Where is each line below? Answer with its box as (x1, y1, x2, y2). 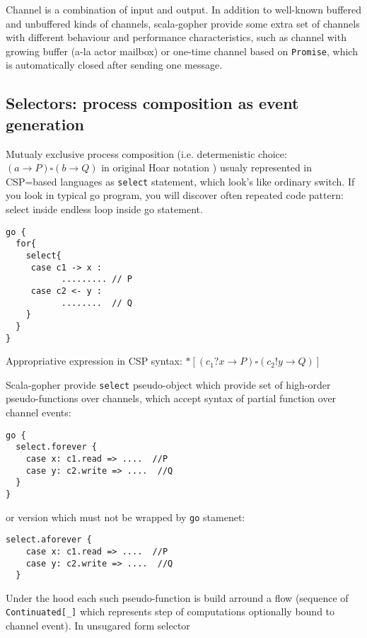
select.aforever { (6, 535, 92, 545)
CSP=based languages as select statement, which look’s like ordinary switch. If (6, 173, 355, 188)
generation (6, 113, 84, 135)
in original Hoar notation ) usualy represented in (101, 160, 313, 175)
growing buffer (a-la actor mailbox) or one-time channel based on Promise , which (6, 43, 358, 58)
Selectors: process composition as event (6, 92, 299, 114)
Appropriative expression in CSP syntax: (6, 353, 182, 368)
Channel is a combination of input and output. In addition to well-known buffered (6, 2, 362, 16)
